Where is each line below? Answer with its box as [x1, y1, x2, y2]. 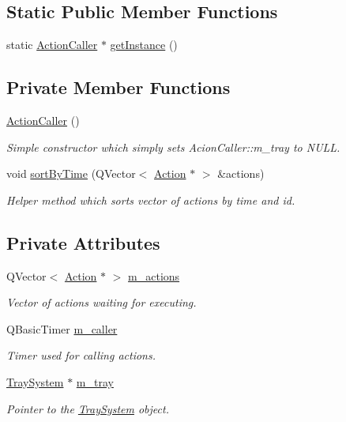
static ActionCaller [6, 36, 98, 53]
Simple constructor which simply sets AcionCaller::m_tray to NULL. [6, 138, 340, 155]
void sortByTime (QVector [6, 165, 136, 182]
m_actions [128, 267, 180, 284]
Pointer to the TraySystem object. [6, 400, 169, 416]
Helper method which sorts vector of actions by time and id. [6, 191, 295, 208]
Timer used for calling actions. [6, 347, 156, 364]
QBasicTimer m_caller [6, 320, 118, 337]
